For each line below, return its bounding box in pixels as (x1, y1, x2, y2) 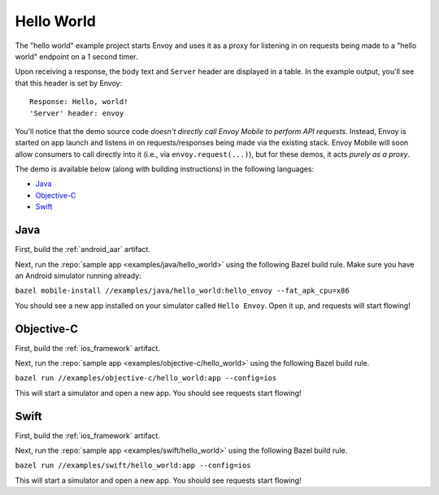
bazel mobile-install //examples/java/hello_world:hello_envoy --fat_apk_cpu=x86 (15, 286, 350, 296)
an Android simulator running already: (15, 271, 141, 280)
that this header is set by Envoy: (15, 78, 123, 88)
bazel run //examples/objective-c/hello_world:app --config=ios (15, 374, 277, 383)
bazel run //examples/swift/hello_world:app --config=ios (15, 461, 251, 471)
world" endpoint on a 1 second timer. (15, 51, 138, 61)
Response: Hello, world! (29, 98, 128, 106)
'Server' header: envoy (29, 108, 124, 118)
